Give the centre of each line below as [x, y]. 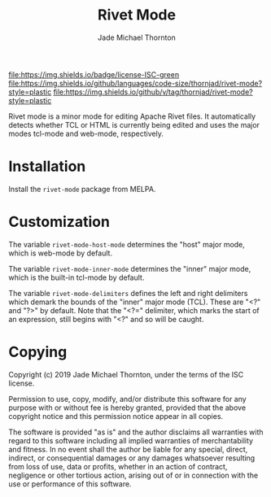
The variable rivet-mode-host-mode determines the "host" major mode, [127, 244]
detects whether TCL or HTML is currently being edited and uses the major [134, 124]
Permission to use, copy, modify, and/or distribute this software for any [127, 399]
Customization [59, 222]
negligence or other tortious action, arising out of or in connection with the [133, 475]
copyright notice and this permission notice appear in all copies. [116, 416]
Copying [38, 352]
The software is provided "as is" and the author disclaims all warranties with [136, 432]
